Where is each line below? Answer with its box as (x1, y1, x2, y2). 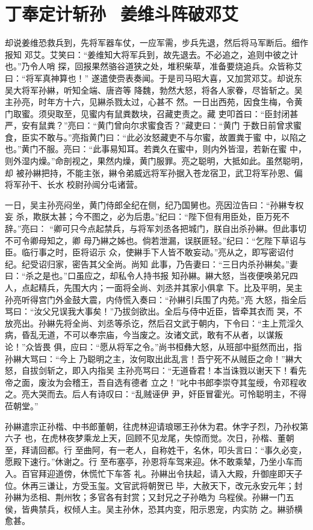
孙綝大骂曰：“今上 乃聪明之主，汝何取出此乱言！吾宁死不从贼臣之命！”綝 (5, 352, 294, 365)
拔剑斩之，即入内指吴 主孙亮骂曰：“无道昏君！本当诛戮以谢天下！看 (29, 364, 299, 377)
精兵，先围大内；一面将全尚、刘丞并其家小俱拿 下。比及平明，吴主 (38, 281, 303, 293)
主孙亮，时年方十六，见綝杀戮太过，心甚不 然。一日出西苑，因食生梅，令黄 (5, 95, 303, 108)
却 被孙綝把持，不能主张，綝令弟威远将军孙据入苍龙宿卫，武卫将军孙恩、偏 (5, 166, 303, 179)
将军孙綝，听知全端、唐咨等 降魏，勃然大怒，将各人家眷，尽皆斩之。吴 (21, 83, 303, 96)
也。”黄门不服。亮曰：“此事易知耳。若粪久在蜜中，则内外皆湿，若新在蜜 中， (5, 142, 306, 155)
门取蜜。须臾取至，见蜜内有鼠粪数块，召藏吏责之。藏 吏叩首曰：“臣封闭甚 (5, 107, 299, 120)
